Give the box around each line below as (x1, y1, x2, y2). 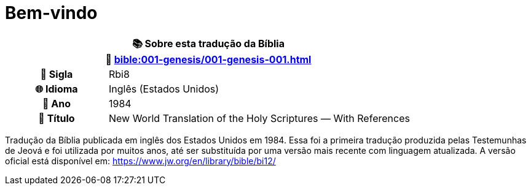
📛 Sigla (40, 67, 73, 80)
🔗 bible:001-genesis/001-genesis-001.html (105, 53, 312, 66)
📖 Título (38, 112, 75, 124)
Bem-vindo (5, 2, 98, 23)
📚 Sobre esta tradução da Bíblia (132, 37, 285, 50)
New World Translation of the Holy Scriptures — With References (108, 112, 410, 124)
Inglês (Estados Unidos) (108, 82, 219, 95)
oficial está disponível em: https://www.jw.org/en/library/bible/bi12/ (5, 155, 276, 166)
